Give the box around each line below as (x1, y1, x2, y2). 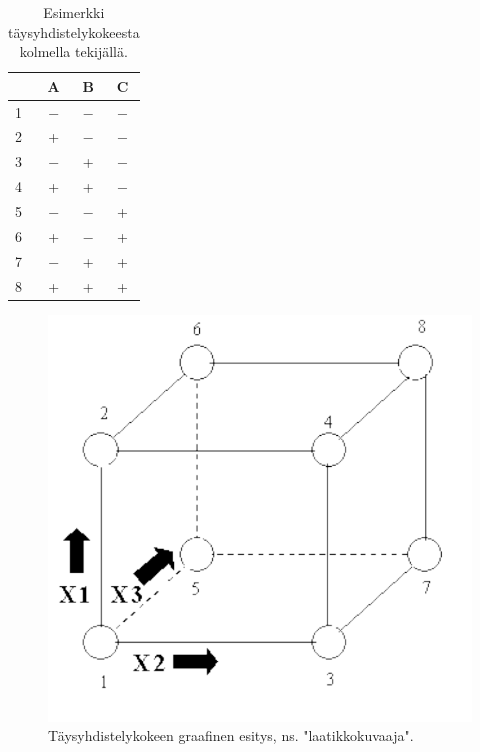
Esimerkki (43, 2, 105, 22)
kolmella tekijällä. (19, 41, 128, 62)
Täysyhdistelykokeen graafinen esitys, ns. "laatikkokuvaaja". (48, 725, 414, 746)
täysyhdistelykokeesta (8, 21, 140, 42)
